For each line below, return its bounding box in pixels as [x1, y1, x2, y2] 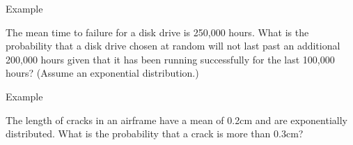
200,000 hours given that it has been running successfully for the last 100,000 [6, 52, 335, 66]
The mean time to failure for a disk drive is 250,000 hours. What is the [6, 24, 309, 39]
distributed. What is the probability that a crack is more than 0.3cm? [6, 126, 304, 141]
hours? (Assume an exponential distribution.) [6, 66, 199, 80]
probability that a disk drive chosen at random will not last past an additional [6, 38, 340, 53]
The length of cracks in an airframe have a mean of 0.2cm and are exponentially [6, 112, 347, 127]
